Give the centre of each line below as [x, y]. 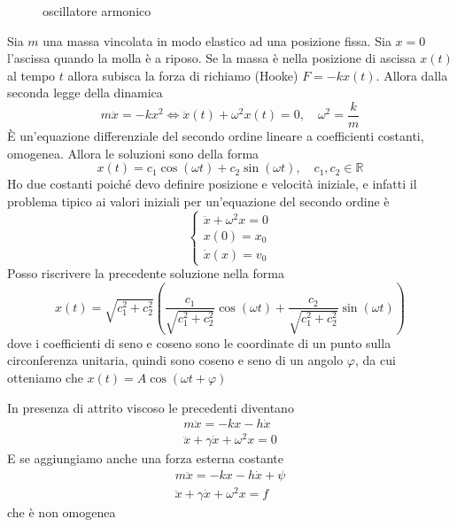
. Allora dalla [412, 75]
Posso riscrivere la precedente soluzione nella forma [146, 273]
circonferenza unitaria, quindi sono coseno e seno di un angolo [175, 360]
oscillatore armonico [97, 11]
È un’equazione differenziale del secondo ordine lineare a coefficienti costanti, [216, 136]
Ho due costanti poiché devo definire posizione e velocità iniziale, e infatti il [212, 184]
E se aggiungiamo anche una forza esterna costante [145, 458]
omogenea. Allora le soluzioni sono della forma [133, 153]
